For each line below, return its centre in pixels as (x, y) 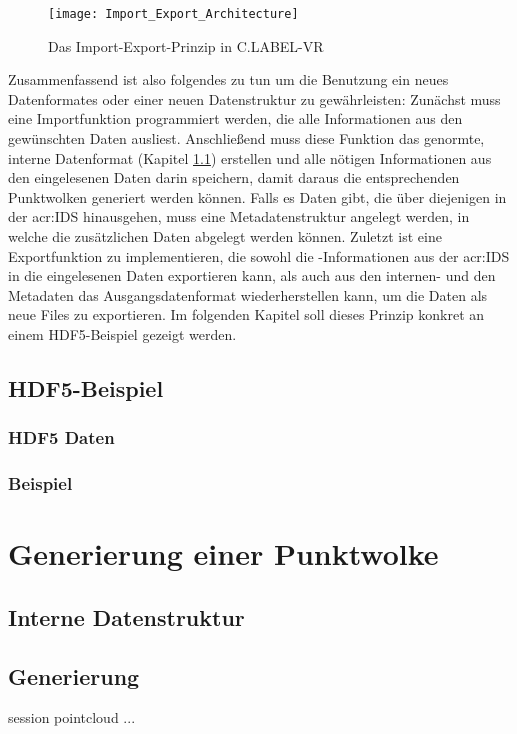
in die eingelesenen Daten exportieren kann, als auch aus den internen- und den (252, 275)
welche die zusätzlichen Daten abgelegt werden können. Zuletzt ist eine (225, 236)
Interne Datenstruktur (126, 616)
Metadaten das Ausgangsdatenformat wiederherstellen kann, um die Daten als (248, 294)
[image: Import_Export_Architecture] (173, 14)
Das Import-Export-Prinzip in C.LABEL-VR (186, 45)
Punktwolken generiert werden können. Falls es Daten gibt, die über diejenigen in (257, 196)
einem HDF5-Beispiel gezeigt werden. (122, 333)
